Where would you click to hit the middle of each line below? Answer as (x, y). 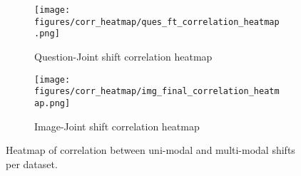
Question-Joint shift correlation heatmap (123, 56)
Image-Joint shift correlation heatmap (117, 126)
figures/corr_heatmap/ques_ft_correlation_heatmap (157, 22)
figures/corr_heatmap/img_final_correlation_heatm (157, 92)
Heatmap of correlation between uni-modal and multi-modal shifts (150, 150)
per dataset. (32, 164)
